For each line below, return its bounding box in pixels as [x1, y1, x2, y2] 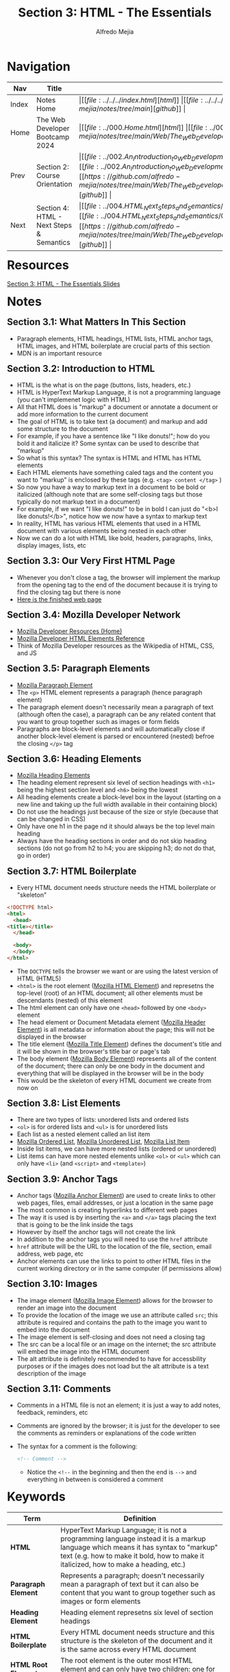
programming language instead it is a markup [60, 1533, 206, 1543]
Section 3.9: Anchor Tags [7, 1173, 118, 1185]
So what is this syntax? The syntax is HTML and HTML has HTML [16, 454, 202, 462]
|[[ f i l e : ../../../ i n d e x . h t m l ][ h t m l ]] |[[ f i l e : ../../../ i [79, 95, 225, 104]
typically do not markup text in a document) [16, 497, 141, 506]
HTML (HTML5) [16, 974, 62, 982]
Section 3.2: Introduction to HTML [7, 362, 155, 375]
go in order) [16, 851, 51, 860]
